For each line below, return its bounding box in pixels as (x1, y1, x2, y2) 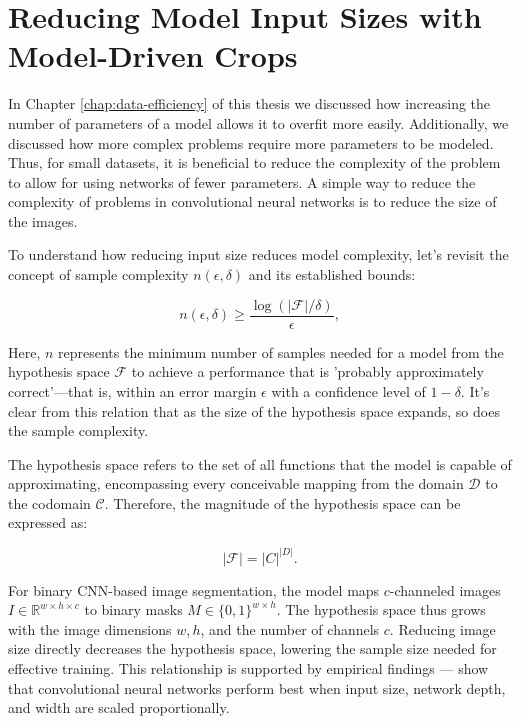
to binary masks (84, 599, 183, 620)
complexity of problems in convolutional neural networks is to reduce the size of (8, 191, 497, 212)
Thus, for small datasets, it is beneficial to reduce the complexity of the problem (8, 152, 501, 173)
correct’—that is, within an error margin (8, 380, 257, 401)
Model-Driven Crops (8, 35, 298, 76)
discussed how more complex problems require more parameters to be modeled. (8, 132, 494, 153)
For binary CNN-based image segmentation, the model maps (8, 579, 380, 600)
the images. (8, 210, 78, 231)
